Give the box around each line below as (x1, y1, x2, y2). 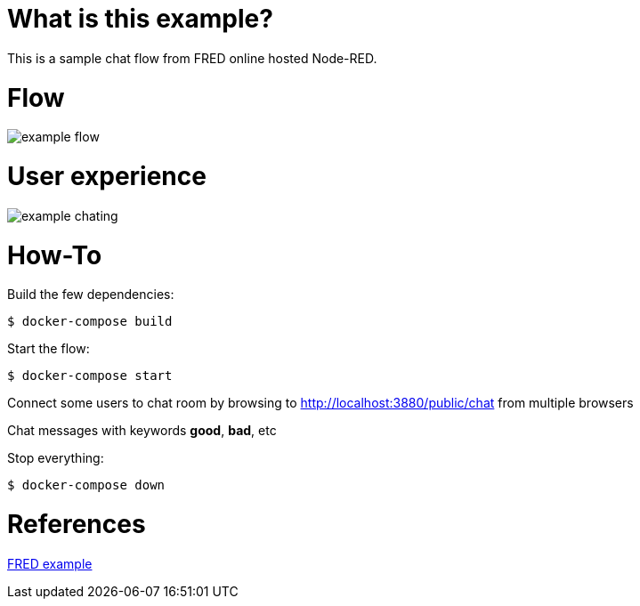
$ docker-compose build (7, 314, 173, 329)
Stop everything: (7, 450, 104, 466)
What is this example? (7, 4, 273, 34)
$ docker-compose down (7, 478, 166, 493)
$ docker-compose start (7, 368, 173, 384)
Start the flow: (7, 341, 90, 357)
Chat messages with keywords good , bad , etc (7, 423, 277, 439)
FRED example (7, 555, 93, 571)
